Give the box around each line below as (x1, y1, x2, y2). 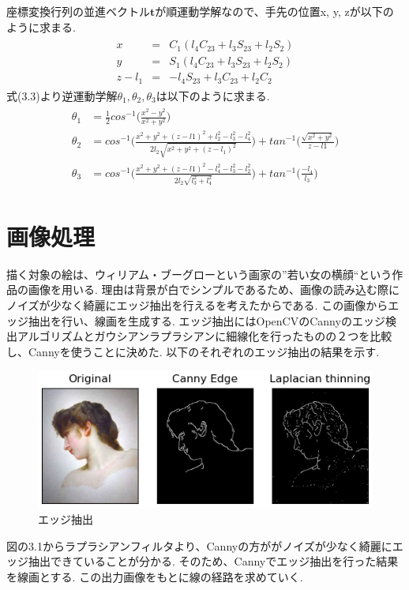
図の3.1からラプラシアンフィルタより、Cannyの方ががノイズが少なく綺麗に (6, 537, 392, 554)
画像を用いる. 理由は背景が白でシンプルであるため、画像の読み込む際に (28, 281, 400, 298)
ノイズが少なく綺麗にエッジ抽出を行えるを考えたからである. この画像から (6, 296, 388, 313)
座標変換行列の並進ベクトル (6, 3, 150, 19)
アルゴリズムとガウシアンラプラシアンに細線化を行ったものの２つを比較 (17, 328, 392, 344)
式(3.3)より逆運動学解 (6, 87, 118, 103)
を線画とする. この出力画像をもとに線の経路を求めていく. (6, 568, 303, 584)
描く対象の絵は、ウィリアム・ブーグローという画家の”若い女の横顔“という (6, 265, 392, 282)
